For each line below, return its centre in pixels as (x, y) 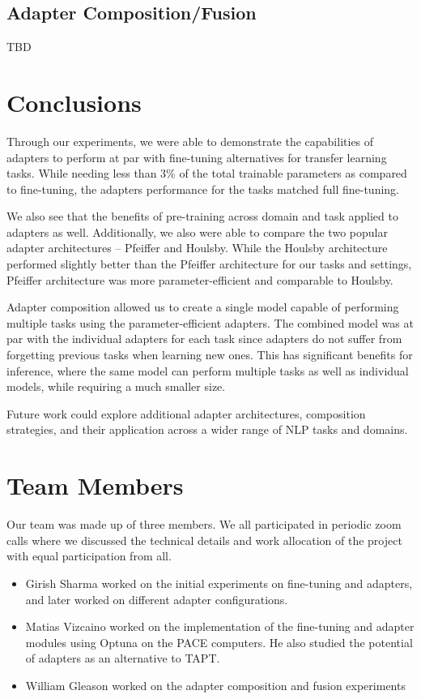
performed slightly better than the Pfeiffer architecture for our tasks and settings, (209, 264)
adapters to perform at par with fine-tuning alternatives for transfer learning (197, 157)
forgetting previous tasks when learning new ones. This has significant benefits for (210, 355)
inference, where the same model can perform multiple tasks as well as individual (208, 370)
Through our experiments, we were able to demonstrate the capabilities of (190, 141)
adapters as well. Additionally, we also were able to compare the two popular (197, 232)
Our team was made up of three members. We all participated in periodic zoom (204, 524)
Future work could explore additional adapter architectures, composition (186, 413)
